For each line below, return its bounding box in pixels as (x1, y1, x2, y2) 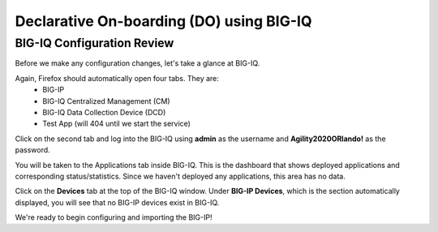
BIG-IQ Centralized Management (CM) (42, 96, 170, 105)
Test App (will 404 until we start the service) (42, 118, 191, 129)
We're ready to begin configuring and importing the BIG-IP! (15, 213, 213, 222)
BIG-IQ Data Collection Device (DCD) (42, 107, 166, 117)
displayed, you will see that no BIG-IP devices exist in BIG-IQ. (15, 197, 220, 207)
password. (15, 145, 50, 155)
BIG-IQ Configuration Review (15, 36, 174, 50)
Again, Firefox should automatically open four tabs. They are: (15, 73, 219, 83)
